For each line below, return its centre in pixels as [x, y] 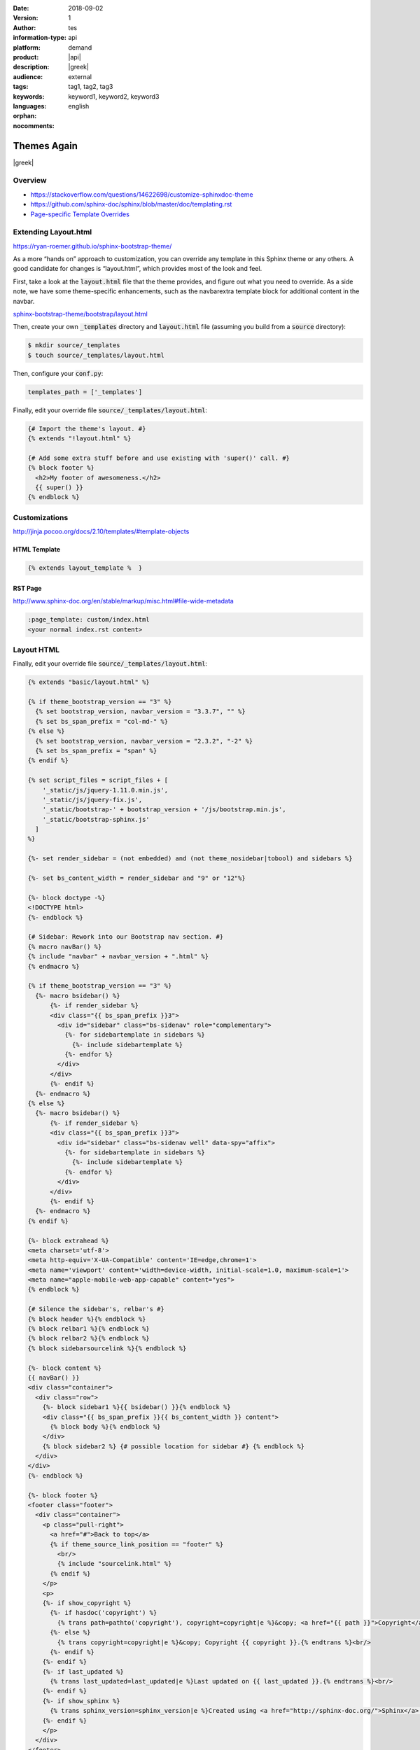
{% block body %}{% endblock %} [105, 1427]
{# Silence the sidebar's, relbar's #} [96, 1309]
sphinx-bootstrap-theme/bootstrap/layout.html [80, 314]
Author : [24, 27]
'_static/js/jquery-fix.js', [92, 799]
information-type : [40, 38]
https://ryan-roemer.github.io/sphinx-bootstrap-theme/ [92, 246]
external [80, 76]
